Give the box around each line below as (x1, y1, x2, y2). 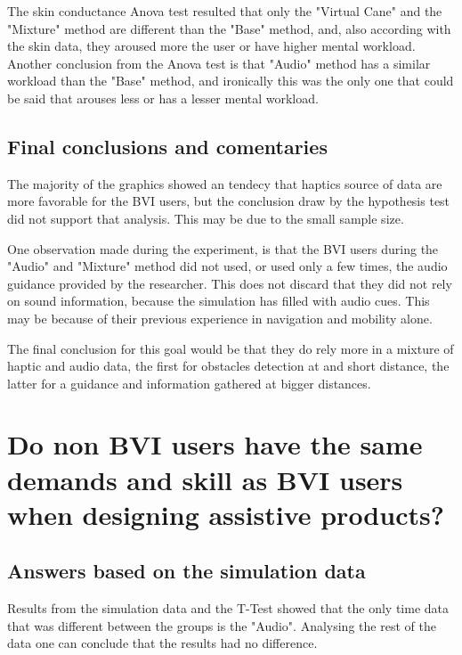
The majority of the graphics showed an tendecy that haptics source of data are (7, 174, 442, 192)
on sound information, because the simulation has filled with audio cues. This (7, 291, 430, 310)
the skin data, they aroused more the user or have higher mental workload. (7, 37, 416, 55)
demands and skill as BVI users (7, 461, 403, 497)
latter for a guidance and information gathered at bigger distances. (7, 373, 371, 392)
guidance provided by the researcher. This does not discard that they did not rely (7, 274, 452, 292)
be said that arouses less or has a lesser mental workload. (7, 88, 319, 107)
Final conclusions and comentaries (7, 132, 328, 160)
